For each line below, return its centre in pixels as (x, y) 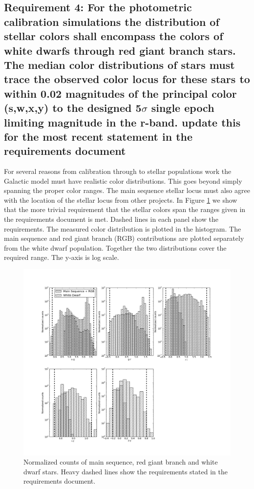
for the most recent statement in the (98, 136)
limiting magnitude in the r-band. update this (122, 122)
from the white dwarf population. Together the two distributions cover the (115, 247)
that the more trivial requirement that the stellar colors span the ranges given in (125, 209)
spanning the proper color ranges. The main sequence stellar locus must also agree (127, 190)
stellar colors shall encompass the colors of (114, 36)
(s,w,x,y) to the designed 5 (73, 108)
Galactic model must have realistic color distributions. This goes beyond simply (123, 181)
